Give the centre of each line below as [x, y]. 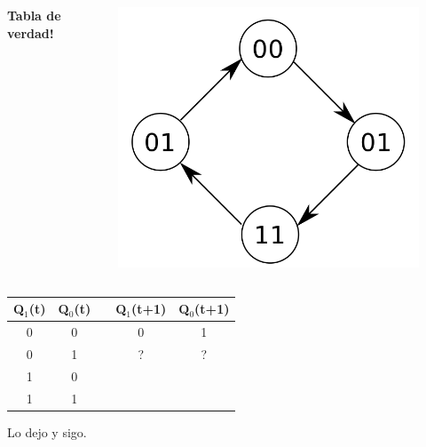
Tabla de [34, 15]
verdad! [31, 32]
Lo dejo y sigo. [47, 431]
